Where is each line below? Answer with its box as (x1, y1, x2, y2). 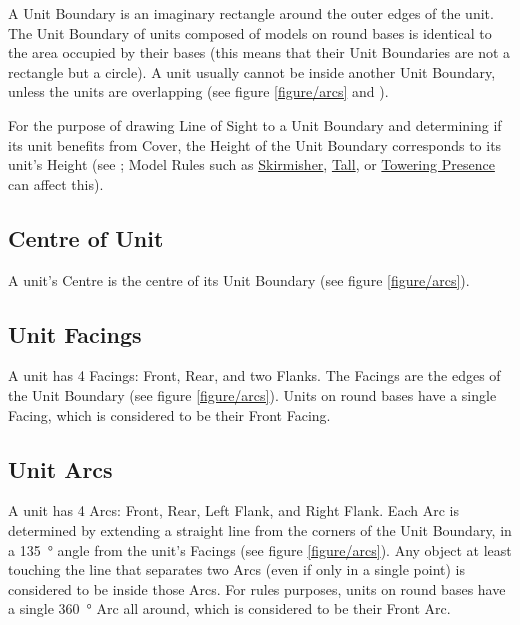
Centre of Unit (8, 222, 164, 253)
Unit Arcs (8, 453, 113, 484)
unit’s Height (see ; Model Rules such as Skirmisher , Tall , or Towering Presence (8, 154, 495, 175)
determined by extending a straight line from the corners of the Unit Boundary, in (8, 519, 512, 540)
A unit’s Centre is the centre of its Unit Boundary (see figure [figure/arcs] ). (8, 269, 470, 290)
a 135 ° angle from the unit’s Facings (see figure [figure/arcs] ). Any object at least (8, 539, 512, 560)
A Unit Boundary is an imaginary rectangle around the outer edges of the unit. (8, 3, 494, 23)
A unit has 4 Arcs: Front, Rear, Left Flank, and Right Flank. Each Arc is (8, 500, 459, 521)
